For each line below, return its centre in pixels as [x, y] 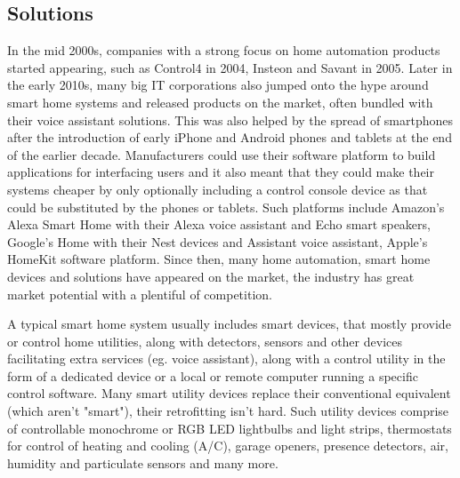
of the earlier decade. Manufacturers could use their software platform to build [222, 154]
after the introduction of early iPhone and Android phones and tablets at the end [230, 137]
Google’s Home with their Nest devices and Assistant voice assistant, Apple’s [218, 241]
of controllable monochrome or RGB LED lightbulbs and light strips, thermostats [230, 428]
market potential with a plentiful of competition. [140, 294]
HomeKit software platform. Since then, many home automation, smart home [219, 259]
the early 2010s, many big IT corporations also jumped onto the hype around [218, 85]
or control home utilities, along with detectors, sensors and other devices [205, 341]
